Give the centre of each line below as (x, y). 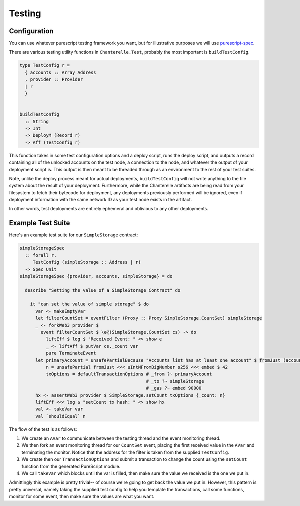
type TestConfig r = (45, 65)
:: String (37, 121)
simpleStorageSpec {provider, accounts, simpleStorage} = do (96, 276)
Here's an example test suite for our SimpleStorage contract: (74, 235)
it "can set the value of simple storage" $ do (90, 304)
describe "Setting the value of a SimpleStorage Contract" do (103, 290)
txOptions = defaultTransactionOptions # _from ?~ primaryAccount (129, 374)
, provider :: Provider (54, 79)
